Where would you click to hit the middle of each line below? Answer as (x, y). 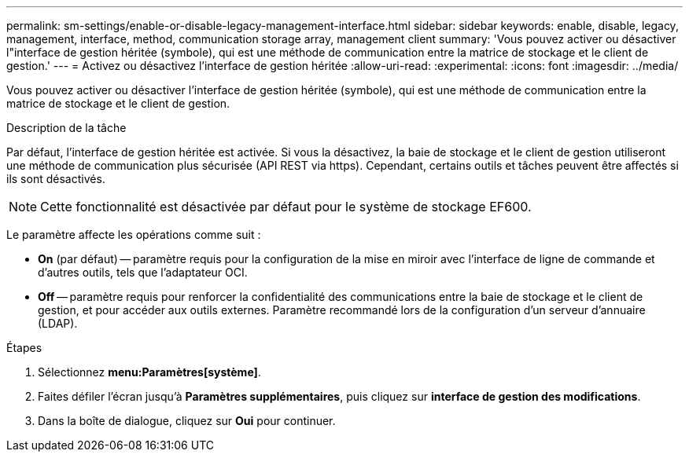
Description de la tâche (66, 128)
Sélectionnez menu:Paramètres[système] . (149, 372)
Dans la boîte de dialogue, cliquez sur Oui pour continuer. (187, 421)
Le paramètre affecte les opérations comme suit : (134, 234)
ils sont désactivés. (56, 179)
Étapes (24, 348)
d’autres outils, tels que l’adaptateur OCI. (143, 272)
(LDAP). (58, 323)
